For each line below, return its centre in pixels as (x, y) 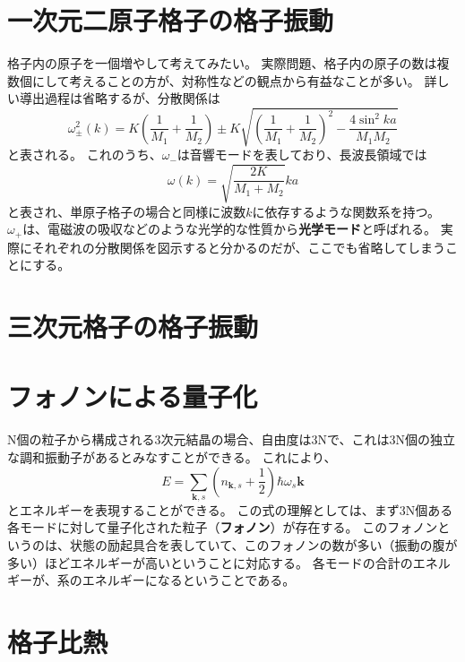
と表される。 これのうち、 (85, 155)
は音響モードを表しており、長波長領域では (302, 155)
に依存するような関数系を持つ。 (346, 211)
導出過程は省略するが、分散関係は (120, 98)
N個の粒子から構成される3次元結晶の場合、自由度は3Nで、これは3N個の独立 (231, 439)
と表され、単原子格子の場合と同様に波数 (127, 211)
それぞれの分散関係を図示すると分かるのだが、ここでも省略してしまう (239, 247)
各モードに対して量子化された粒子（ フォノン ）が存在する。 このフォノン (223, 527)
